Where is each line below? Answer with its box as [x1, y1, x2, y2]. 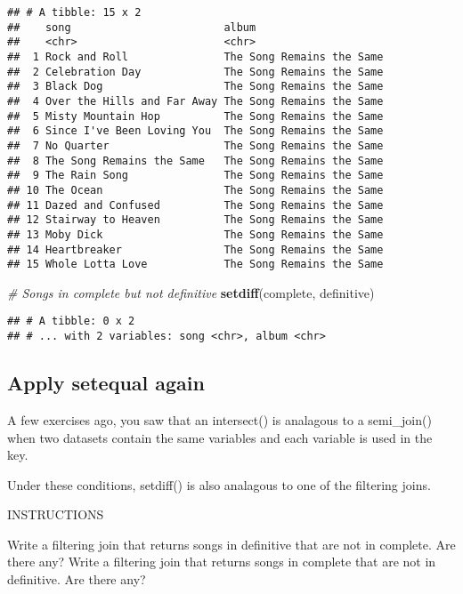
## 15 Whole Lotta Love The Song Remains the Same [7, 258, 384, 271]
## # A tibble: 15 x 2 [7, 6, 142, 19]
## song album [7, 20, 256, 34]
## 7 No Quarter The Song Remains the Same [7, 139, 384, 152]
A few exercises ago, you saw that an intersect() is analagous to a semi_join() [7, 410, 432, 429]
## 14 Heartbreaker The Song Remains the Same [7, 243, 384, 256]
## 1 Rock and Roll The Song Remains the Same [7, 50, 384, 63]
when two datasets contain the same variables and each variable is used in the [7, 428, 433, 446]
